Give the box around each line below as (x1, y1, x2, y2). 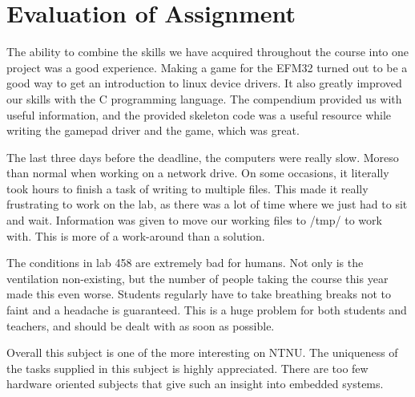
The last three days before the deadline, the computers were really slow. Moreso (6, 148, 399, 165)
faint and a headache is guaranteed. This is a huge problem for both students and (6, 302, 407, 318)
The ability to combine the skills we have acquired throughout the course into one (6, 43, 409, 60)
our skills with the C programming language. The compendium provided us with (6, 90, 402, 107)
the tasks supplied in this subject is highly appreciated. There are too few (6, 359, 369, 376)
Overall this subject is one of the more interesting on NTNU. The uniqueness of (6, 344, 398, 361)
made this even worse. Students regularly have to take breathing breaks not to (6, 286, 391, 302)
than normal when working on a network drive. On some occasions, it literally (6, 164, 389, 181)
